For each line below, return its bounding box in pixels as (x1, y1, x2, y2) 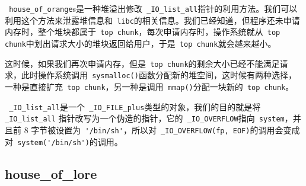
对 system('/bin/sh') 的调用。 (5, 135, 123, 147)
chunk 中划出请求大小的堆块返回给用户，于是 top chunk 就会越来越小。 (5, 37, 276, 49)
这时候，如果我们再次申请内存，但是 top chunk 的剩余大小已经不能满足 (5, 57, 280, 69)
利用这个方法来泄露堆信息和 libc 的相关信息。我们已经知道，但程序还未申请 (5, 14, 300, 26)
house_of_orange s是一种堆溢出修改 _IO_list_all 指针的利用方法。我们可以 (9, 2, 298, 14)
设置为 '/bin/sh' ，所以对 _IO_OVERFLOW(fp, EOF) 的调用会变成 (56, 123, 300, 136)
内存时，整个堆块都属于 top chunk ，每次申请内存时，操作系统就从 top (5, 25, 280, 38)
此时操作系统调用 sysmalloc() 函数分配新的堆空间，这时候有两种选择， (21, 69, 297, 81)
